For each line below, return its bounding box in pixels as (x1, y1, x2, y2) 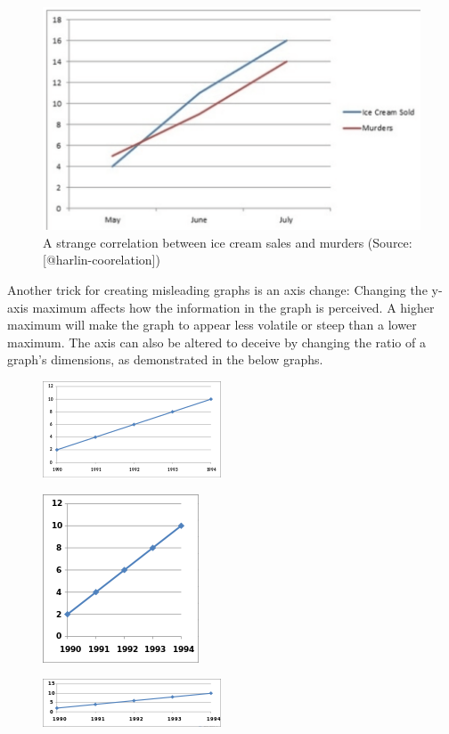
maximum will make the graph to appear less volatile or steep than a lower (7, 315, 417, 334)
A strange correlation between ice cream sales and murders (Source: (43, 232, 412, 251)
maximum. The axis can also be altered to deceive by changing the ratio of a (7, 332, 426, 351)
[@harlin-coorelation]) (43, 250, 160, 269)
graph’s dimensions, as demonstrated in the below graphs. (7, 350, 323, 369)
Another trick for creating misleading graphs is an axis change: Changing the (7, 281, 428, 299)
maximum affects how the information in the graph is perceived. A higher (32, 298, 435, 316)
